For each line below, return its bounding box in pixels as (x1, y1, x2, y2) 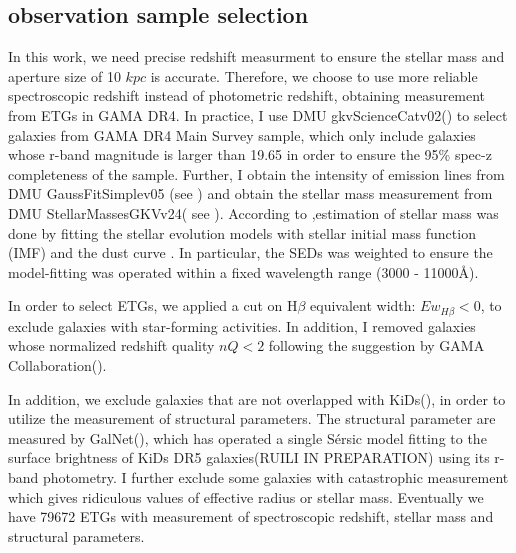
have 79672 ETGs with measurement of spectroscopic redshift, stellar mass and (8, 506, 494, 527)
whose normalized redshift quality (8, 335, 215, 356)
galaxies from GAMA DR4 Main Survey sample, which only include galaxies (8, 124, 476, 145)
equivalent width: (310, 295, 416, 316)
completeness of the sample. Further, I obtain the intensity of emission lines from (8, 163, 505, 184)
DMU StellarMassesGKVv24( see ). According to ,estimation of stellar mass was (8, 202, 499, 223)
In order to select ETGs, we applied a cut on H (8, 295, 298, 316)
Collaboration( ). (8, 354, 107, 375)
